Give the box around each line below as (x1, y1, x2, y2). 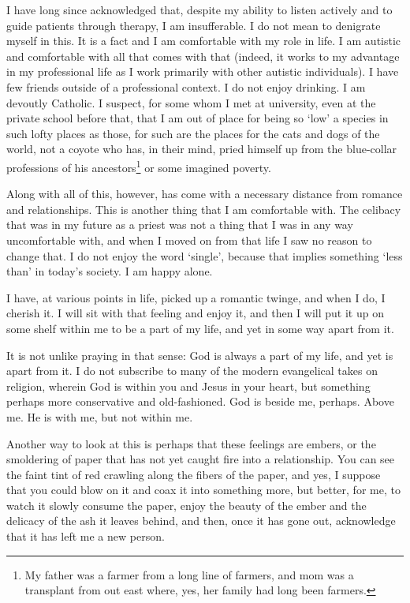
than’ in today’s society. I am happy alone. (6, 263, 213, 279)
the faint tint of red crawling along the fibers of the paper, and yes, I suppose (6, 466, 381, 482)
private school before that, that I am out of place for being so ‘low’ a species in (6, 110, 389, 126)
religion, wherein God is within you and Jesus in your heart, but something (6, 377, 371, 394)
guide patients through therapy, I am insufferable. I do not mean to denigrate (6, 17, 381, 33)
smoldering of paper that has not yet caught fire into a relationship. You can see (6, 451, 395, 467)
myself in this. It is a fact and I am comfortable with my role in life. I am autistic (6, 32, 401, 49)
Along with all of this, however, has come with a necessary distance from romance (6, 185, 403, 202)
